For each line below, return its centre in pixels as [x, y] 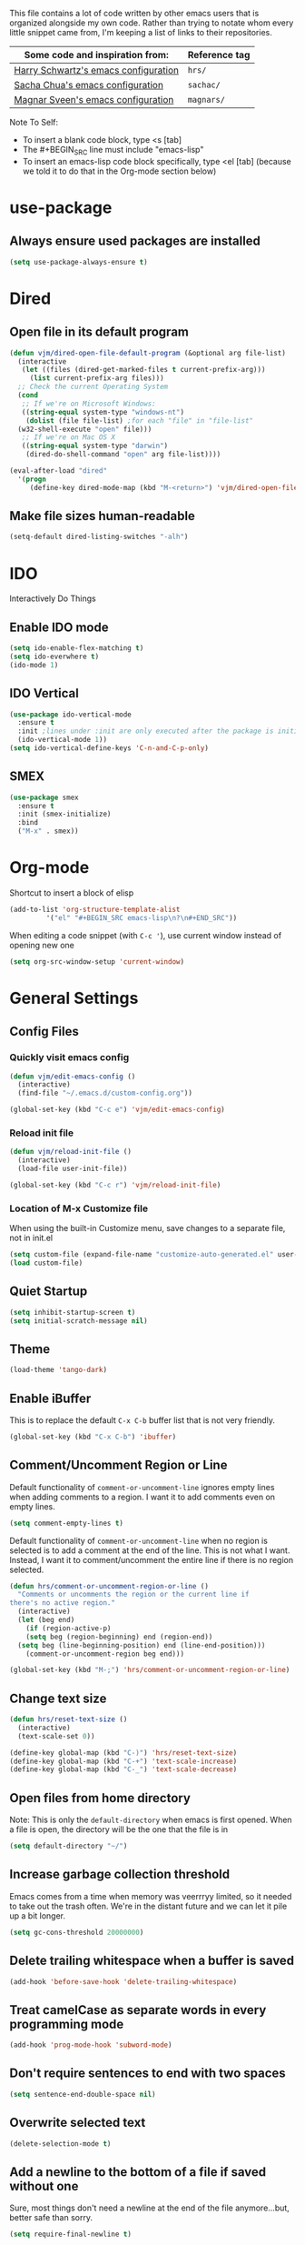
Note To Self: [34, 122]
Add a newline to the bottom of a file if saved [138, 2172]
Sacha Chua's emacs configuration [89, 85]
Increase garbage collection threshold [120, 1874]
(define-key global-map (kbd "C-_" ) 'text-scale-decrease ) [123, 1769]
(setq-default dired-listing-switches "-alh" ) [99, 537]
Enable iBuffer [50, 1398]
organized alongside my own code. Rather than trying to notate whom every [152, 23]
